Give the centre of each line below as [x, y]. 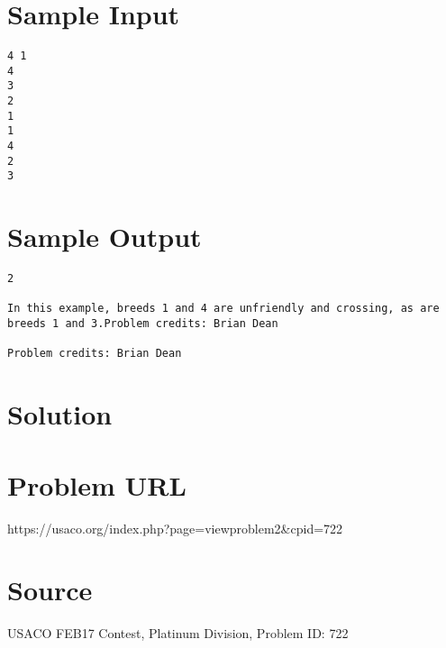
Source [50, 590]
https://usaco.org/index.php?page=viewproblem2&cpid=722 [175, 528]
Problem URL [97, 484]
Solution [60, 414]
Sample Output [105, 237]
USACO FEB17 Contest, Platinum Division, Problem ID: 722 [178, 633]
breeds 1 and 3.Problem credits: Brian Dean [143, 324]
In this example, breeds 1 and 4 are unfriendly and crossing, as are [223, 309]
